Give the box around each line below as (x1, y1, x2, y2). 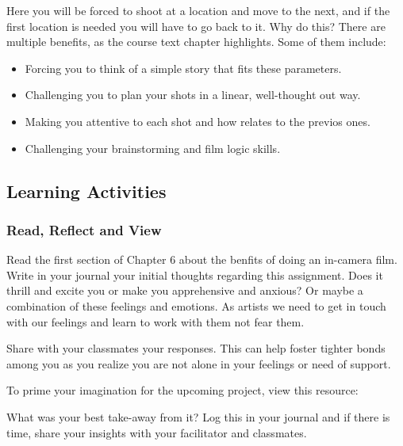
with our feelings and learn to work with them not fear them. (6, 313, 305, 330)
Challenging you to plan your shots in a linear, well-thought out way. (25, 86, 361, 103)
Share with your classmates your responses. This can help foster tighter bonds (6, 340, 386, 356)
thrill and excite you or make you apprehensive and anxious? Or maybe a (6, 282, 363, 299)
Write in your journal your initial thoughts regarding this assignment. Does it (6, 266, 383, 283)
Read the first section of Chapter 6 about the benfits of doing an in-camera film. (6, 251, 397, 268)
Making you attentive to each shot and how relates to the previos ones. (25, 112, 370, 129)
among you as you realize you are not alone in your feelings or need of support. (6, 355, 391, 372)
